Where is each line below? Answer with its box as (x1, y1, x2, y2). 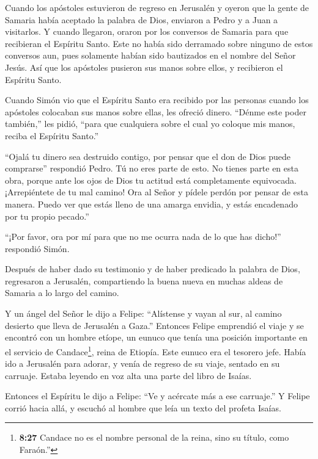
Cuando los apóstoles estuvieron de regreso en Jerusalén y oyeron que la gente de (5, 1, 309, 13)
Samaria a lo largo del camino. (5, 286, 119, 299)
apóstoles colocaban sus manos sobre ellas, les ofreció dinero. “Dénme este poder (5, 105, 306, 118)
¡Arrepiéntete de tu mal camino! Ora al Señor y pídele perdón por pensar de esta (5, 186, 308, 198)
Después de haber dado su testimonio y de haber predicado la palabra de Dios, (5, 262, 300, 275)
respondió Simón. (5, 242, 70, 255)
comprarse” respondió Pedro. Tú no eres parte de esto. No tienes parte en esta (5, 162, 298, 175)
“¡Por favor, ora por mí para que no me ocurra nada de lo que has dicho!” (5, 230, 281, 243)
